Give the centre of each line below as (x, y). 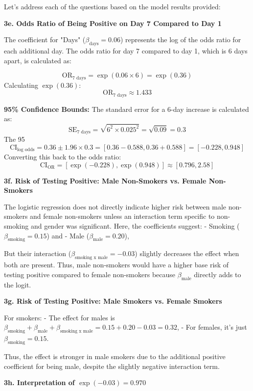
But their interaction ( (38, 253)
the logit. (18, 284)
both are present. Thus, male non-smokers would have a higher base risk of (116, 265)
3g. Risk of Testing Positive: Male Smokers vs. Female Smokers (113, 301)
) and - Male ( (68, 235)
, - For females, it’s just (212, 327)
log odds (26, 150)
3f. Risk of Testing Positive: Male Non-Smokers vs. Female (105, 180)
